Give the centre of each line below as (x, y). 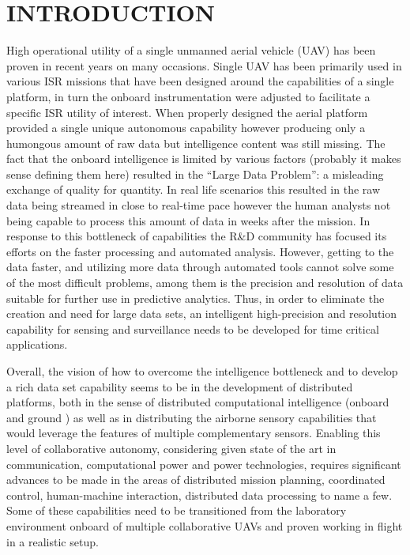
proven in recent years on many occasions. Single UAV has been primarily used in (204, 65)
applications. (37, 344)
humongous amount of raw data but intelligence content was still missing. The (196, 143)
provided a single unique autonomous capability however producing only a (186, 128)
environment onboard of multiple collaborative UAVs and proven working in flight (205, 525)
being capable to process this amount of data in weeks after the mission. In (188, 220)
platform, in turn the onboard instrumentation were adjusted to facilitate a (188, 96)
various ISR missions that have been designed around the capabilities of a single (200, 81)
